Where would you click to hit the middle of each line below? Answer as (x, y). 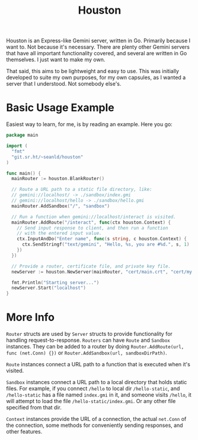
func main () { (24, 173)
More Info (31, 317)
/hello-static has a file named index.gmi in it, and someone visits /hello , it (99, 395)
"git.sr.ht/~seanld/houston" (47, 157)
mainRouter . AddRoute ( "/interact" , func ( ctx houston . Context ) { (91, 222)
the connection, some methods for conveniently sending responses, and (95, 425)
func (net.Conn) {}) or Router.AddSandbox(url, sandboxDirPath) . (87, 353)
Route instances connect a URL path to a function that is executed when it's (98, 364)
